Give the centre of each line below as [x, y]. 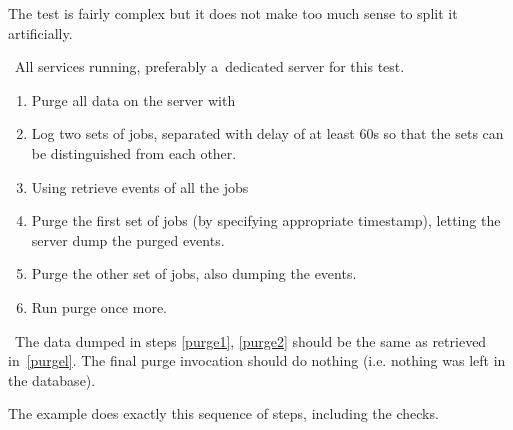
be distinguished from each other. [134, 152]
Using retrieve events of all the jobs [140, 186]
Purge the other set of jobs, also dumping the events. [194, 273]
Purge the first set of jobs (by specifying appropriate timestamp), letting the [266, 220]
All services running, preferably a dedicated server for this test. [209, 66]
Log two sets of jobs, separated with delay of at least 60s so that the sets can [267, 133]
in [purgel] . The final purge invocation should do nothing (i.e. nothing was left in [257, 360]
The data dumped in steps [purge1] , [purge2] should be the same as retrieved [250, 340]
